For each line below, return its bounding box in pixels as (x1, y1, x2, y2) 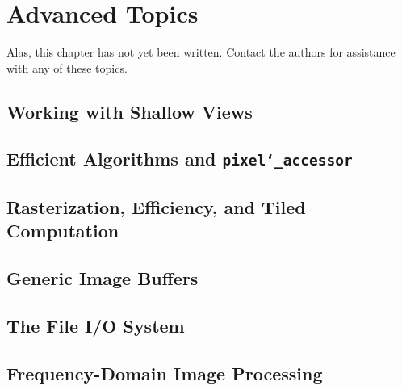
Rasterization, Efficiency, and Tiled (6, 194, 306, 219)
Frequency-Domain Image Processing (6, 360, 323, 385)
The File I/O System (6, 312, 185, 338)
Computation (6, 218, 119, 243)
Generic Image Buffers (6, 266, 199, 291)
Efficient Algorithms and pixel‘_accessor (6, 146, 353, 171)
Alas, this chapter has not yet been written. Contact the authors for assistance (6, 44, 396, 61)
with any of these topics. (6, 59, 128, 76)
